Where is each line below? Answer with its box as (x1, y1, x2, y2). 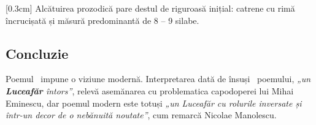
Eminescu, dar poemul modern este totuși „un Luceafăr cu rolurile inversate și (6, 96, 302, 109)
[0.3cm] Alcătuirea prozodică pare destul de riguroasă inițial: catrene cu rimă (6, 2, 295, 14)
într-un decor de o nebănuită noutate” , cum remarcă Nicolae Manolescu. (6, 108, 277, 121)
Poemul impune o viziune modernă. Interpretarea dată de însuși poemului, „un (6, 72, 311, 85)
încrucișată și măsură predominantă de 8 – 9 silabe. (6, 13, 199, 26)
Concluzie (6, 44, 69, 63)
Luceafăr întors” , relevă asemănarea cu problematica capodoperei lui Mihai (6, 84, 294, 97)
